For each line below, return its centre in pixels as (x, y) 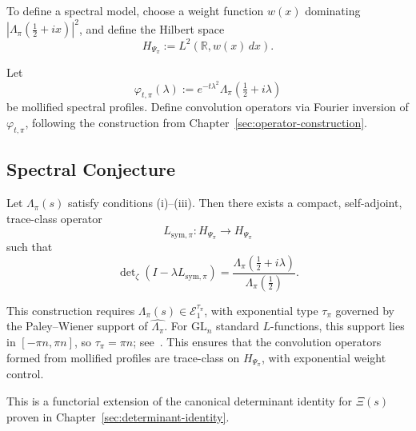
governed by (365, 310)
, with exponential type (261, 310)
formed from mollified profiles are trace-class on (123, 357)
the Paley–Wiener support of (77, 326)
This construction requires (71, 310)
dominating (333, 10)
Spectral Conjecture (91, 169)
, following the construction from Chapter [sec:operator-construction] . (196, 123)
